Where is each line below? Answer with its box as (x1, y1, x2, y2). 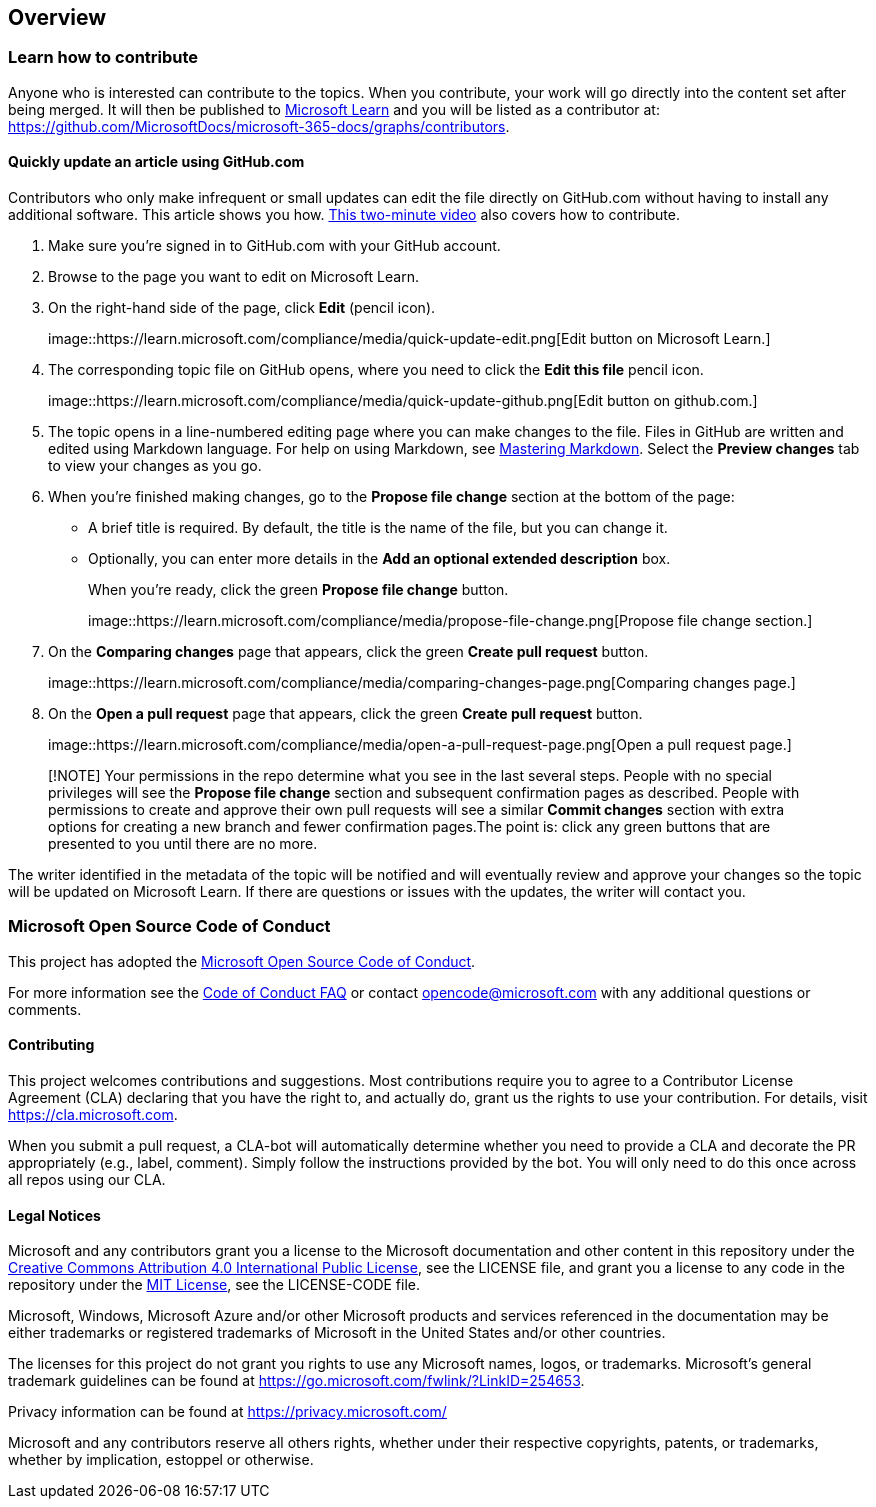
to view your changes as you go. (48, 457, 262, 475)
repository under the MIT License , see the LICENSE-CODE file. (8, 1276, 421, 1294)
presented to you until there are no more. (48, 835, 318, 853)
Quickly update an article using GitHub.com (8, 153, 305, 171)
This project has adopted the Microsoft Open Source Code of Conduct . (8, 952, 476, 970)
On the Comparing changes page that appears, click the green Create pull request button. (48, 643, 649, 661)
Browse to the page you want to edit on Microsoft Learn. (48, 268, 419, 286)
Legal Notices (8, 1206, 101, 1224)
